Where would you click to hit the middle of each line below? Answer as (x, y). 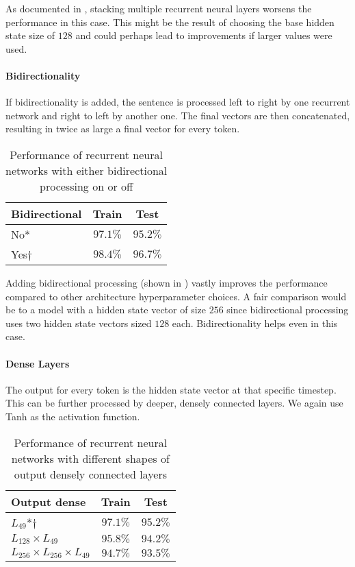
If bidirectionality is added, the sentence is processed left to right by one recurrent (178, 102)
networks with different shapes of (90, 458)
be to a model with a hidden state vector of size (106, 310)
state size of (30, 35)
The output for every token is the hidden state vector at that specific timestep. (171, 389)
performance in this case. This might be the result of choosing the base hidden (170, 22)
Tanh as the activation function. (73, 416)
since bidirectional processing (288, 310)
